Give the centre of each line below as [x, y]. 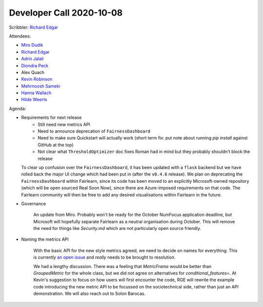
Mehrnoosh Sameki [41, 86]
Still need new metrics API [64, 124]
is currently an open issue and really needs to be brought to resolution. [104, 257]
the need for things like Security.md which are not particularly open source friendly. [117, 229]
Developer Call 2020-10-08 [66, 13]
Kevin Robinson [37, 79]
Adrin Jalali [32, 59]
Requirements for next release [52, 117]
